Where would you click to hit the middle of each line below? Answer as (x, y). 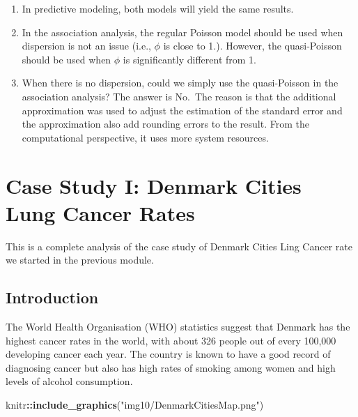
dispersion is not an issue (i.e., (86, 46)
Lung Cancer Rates (100, 212)
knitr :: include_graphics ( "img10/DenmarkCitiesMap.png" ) (135, 405)
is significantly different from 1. (190, 59)
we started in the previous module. (80, 260)
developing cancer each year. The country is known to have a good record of (168, 354)
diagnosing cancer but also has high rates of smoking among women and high (171, 367)
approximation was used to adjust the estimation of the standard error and (182, 110)
